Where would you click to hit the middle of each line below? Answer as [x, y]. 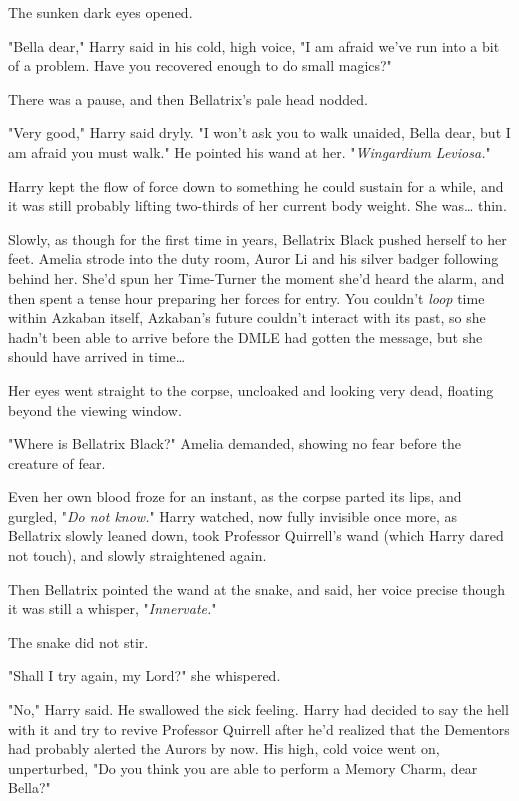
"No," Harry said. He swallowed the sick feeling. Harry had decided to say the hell [258, 709]
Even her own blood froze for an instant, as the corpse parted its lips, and [235, 496]
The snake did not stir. [78, 641]
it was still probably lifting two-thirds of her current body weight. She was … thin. [257, 205]
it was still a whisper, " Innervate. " [112, 608]
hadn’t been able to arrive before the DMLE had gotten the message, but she [245, 336]
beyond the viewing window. [95, 409]
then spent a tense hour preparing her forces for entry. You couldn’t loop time [246, 297]
